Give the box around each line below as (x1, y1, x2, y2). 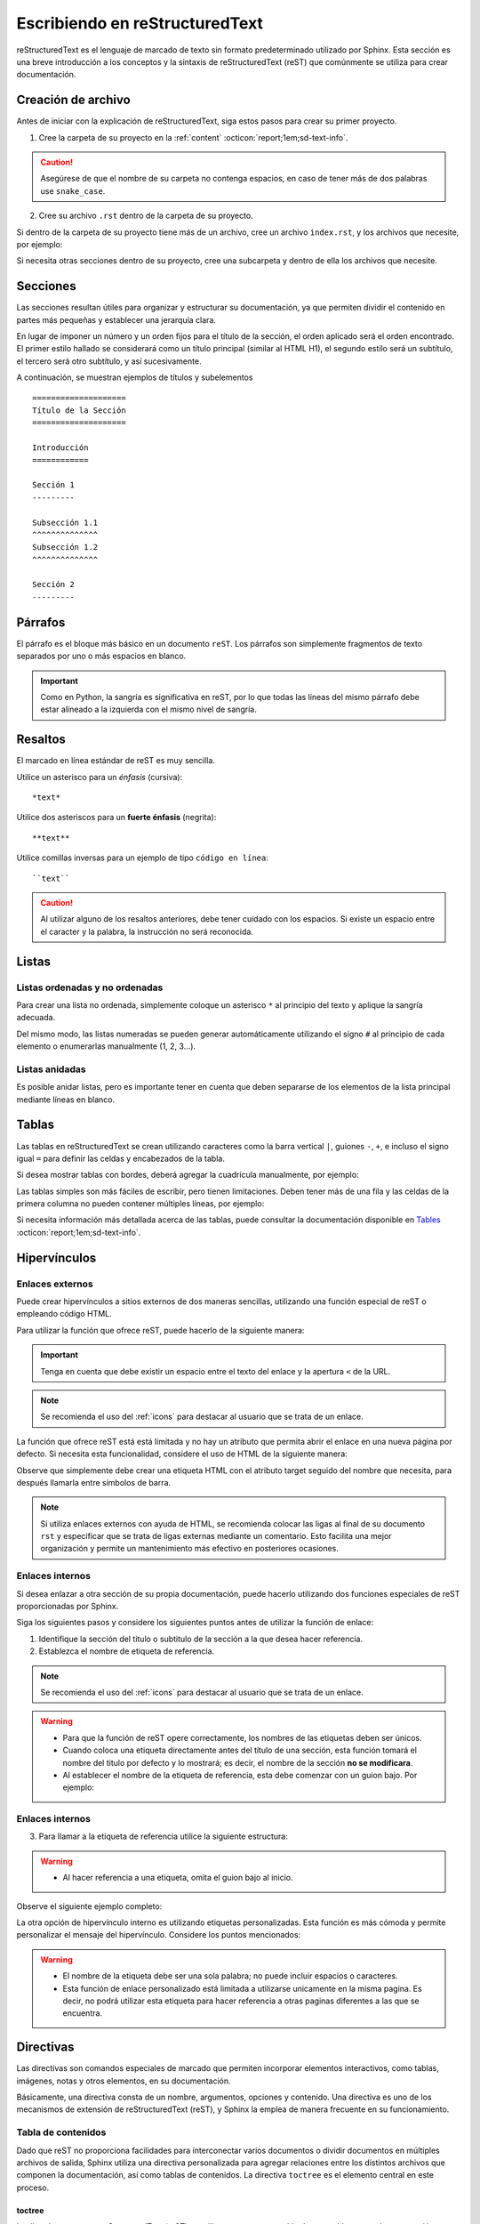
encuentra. (62, 2008, 102, 2019)
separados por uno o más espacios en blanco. (16, 650, 187, 662)
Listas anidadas (16, 1063, 86, 1076)
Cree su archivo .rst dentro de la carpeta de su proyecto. (38, 210, 253, 222)
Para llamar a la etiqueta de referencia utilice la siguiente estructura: (38, 1831, 288, 1841)
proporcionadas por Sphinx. (16, 1601, 119, 1612)
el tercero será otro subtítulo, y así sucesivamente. (16, 356, 202, 367)
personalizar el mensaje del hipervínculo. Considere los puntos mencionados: (16, 1930, 301, 1940)
